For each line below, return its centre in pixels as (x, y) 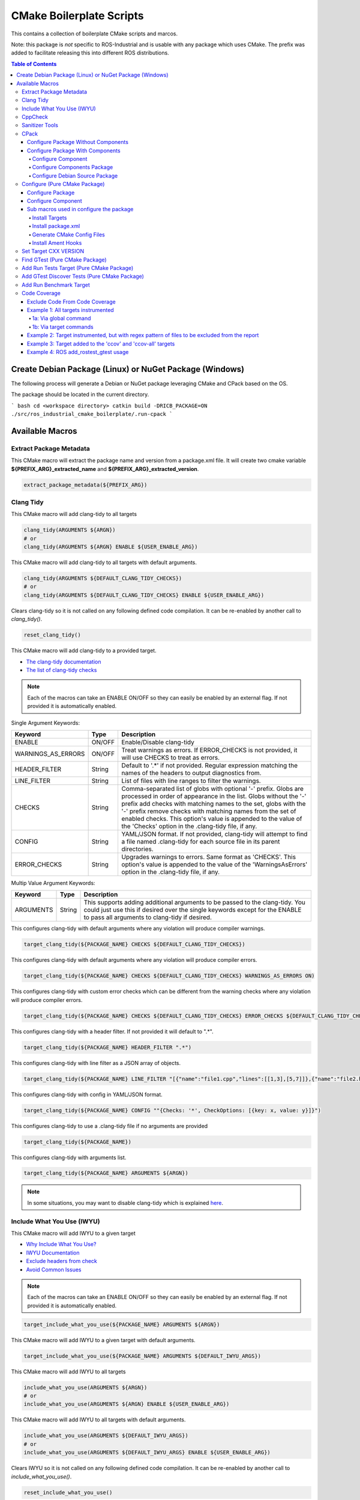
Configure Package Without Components (78, 142)
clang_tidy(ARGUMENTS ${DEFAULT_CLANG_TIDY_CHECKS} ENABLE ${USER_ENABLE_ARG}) (144, 595)
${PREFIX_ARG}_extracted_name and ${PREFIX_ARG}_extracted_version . (105, 469)
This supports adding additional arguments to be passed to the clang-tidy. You (195, 902)
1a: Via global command (61, 319)
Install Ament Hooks (57, 242)
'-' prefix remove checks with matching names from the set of (209, 811)
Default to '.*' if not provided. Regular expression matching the (210, 765)
